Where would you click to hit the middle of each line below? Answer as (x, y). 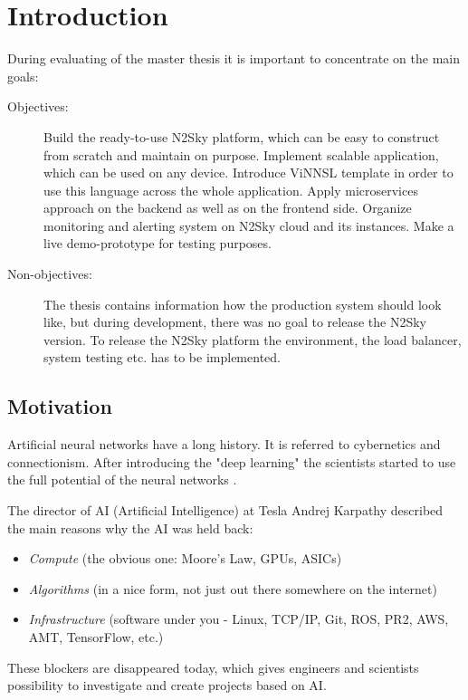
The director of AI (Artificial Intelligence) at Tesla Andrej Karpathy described (225, 510)
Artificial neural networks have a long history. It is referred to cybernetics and (224, 444)
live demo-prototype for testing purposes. (158, 243)
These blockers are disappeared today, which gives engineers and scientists (213, 667)
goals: (23, 76)
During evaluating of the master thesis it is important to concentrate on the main (234, 58)
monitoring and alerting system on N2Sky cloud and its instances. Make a (249, 225)
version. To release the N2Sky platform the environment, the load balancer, (253, 339)
